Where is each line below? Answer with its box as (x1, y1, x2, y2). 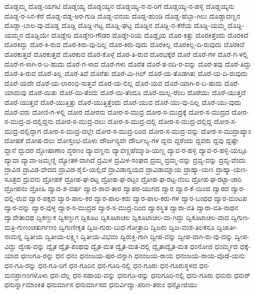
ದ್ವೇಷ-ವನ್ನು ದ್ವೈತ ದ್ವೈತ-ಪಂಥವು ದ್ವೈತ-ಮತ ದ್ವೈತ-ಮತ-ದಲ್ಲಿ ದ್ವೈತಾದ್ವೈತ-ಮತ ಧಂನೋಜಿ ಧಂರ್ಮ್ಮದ (18, 241, 238, 251)
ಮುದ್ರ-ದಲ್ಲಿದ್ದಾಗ (4, 125, 41, 136)
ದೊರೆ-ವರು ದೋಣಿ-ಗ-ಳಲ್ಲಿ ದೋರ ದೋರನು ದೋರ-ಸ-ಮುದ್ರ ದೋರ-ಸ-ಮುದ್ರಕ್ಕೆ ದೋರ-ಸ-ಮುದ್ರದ (4, 106, 229, 117)
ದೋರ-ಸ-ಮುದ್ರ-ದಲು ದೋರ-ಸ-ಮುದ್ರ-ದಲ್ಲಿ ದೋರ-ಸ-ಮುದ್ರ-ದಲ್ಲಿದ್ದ (55, 116, 212, 126)
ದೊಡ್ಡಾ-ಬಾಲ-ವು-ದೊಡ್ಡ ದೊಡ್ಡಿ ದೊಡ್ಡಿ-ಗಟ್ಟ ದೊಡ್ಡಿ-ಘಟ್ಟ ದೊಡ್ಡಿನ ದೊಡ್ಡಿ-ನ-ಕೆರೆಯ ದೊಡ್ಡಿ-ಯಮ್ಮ (4, 20, 226, 30)
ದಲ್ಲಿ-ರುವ (4, 193, 27, 203)
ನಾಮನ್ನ (4, 231, 22, 242)
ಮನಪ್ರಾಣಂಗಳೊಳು (4, 269, 48, 280)
